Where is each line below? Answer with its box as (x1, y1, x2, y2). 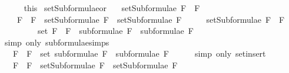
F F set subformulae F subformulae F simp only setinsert (12, 47, 266, 60)
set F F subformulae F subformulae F (37, 25, 194, 37)
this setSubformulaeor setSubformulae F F (24, 2, 200, 13)
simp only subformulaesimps (4, 36, 109, 48)
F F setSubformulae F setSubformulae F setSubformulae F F (16, 13, 285, 25)
